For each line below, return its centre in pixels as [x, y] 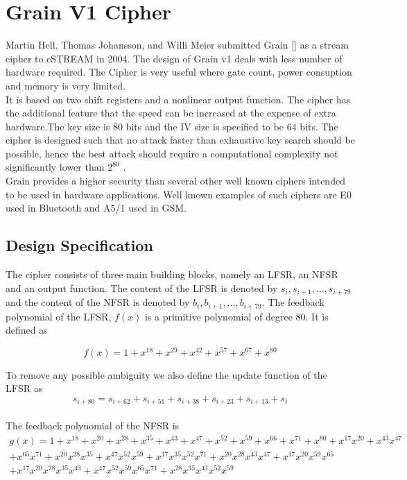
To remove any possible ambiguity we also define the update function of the [166, 374]
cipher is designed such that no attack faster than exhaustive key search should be [180, 140]
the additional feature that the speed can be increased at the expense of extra [171, 113]
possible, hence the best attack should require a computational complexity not [172, 153]
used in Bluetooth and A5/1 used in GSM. [96, 208]
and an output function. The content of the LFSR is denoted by [142, 288]
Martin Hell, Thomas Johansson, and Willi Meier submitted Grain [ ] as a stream [177, 45]
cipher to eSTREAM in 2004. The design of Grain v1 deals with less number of [174, 58]
